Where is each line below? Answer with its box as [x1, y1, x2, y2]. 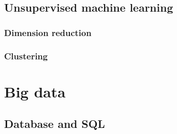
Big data [4, 81, 66, 102]
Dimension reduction [4, 26, 92, 39]
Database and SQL [4, 116, 105, 131]
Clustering [4, 49, 48, 62]
